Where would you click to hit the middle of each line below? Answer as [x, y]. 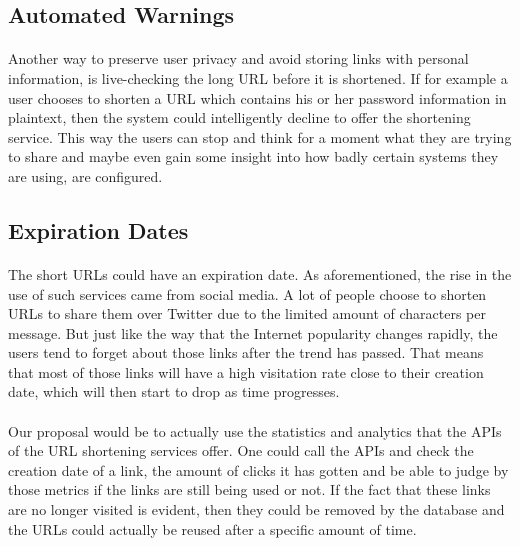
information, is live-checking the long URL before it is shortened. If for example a [258, 77]
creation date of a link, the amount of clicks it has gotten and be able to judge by [258, 469]
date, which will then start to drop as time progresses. [174, 391]
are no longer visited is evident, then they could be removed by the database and [256, 509]
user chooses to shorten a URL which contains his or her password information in [257, 97]
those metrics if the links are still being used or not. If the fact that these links [249, 489]
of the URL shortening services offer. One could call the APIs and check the [241, 450]
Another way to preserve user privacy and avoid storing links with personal [238, 58]
